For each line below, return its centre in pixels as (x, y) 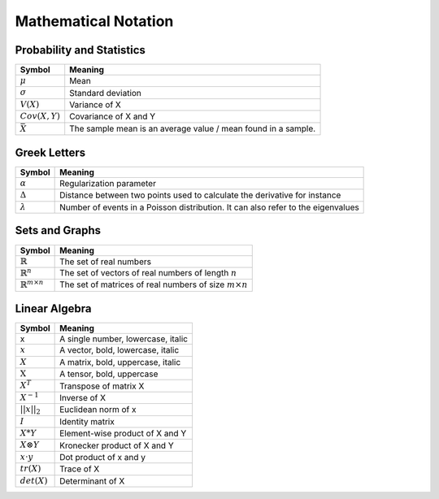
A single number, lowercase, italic (124, 339)
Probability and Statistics (80, 50)
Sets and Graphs (58, 230)
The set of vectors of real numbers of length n (148, 272)
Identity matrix (87, 421)
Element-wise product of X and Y (123, 433)
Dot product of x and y (103, 457)
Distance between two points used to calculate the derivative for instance (200, 195)
